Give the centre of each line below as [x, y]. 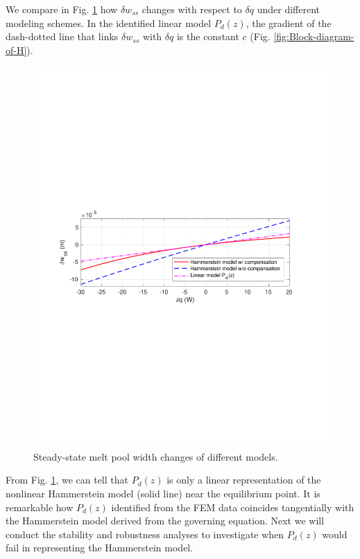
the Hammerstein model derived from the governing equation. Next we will [165, 521]
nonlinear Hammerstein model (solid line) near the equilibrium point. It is [163, 494]
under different [288, 9]
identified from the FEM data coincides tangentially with [233, 507]
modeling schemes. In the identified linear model [109, 23]
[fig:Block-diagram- [314, 36]
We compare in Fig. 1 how [62, 9]
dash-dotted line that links [62, 36]
